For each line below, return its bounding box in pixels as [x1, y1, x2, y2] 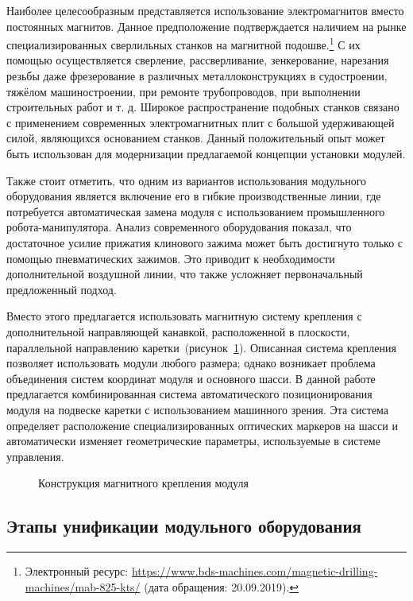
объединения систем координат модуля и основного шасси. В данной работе [6, 370, 376, 386]
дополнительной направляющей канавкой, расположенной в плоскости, [6, 323, 350, 339]
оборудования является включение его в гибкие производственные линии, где [6, 188, 381, 204]
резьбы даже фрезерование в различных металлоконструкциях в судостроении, [6, 68, 388, 84]
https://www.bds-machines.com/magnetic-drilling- [131, 563, 378, 580]
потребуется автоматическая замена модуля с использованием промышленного [6, 203, 385, 219]
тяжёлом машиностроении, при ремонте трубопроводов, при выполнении [6, 83, 361, 99]
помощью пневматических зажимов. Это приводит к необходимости [6, 250, 335, 266]
